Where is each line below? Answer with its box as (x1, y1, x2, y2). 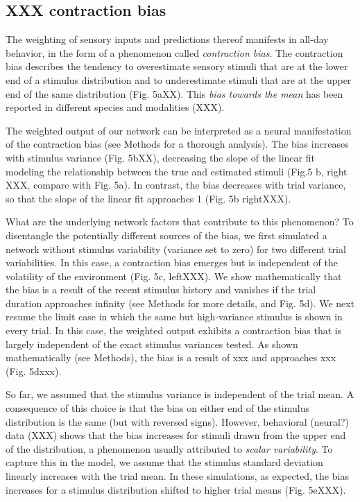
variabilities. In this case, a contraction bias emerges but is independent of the (6, 255, 338, 270)
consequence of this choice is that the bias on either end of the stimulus (6, 401, 309, 415)
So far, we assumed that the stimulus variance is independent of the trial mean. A (6, 387, 354, 401)
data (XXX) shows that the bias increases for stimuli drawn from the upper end (6, 428, 346, 442)
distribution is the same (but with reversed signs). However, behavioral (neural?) (6, 414, 349, 429)
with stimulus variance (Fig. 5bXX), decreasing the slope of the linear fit (6, 150, 315, 164)
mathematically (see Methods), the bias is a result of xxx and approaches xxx (6, 350, 336, 365)
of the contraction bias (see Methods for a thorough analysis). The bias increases (6, 137, 349, 151)
